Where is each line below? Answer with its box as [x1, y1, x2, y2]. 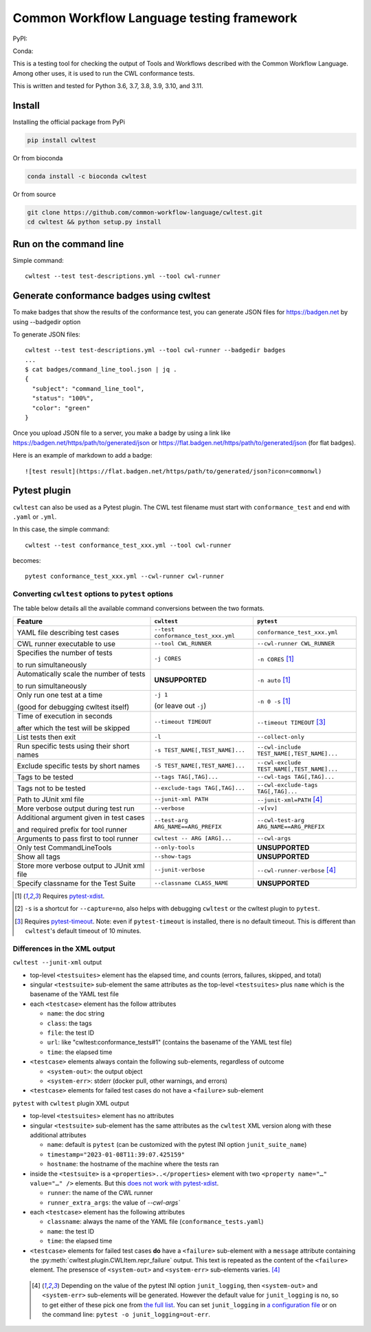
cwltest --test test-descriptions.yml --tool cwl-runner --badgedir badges [25, 346, 286, 354]
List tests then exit [16, 732, 76, 742]
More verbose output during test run [16, 804, 135, 813]
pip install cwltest [27, 136, 96, 144]
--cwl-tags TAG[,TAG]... [257, 773, 335, 781]
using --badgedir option [12, 317, 81, 326]
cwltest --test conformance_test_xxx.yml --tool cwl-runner [25, 541, 232, 549]
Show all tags [16, 852, 61, 861]
